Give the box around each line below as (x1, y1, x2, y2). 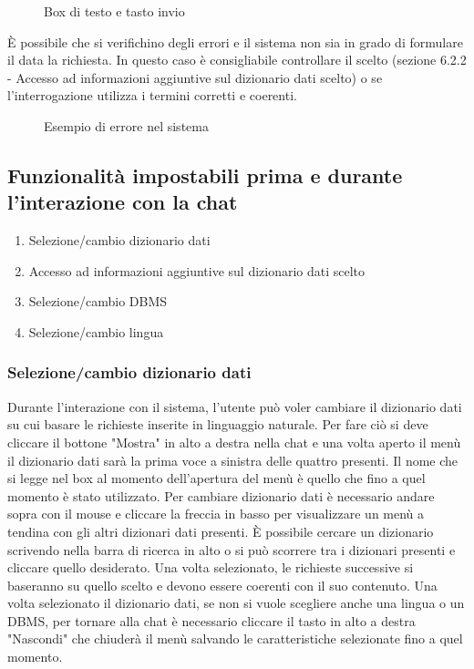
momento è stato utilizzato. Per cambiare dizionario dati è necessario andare (7, 486, 435, 505)
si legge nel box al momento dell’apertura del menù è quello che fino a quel (7, 468, 426, 488)
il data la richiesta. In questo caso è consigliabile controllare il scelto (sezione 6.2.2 (7, 50, 467, 69)
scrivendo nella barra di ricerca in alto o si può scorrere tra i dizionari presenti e (7, 540, 456, 559)
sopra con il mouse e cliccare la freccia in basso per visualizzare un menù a (7, 504, 425, 523)
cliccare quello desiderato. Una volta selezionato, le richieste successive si (7, 558, 414, 577)
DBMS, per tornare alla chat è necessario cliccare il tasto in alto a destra (7, 611, 416, 630)
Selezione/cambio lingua (28, 322, 164, 341)
